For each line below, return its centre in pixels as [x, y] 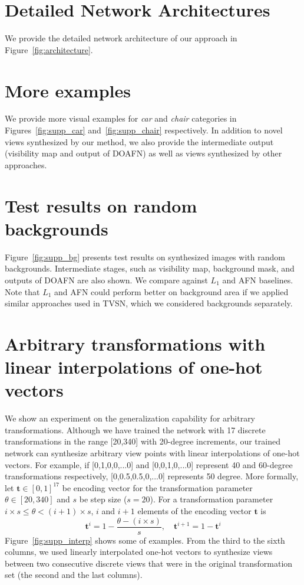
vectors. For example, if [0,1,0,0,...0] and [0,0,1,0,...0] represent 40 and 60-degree [149, 464]
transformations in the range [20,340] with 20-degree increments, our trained [143, 441]
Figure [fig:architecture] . [49, 49]
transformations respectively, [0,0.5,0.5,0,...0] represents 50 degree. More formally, [152, 476]
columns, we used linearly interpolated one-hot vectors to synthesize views [139, 552]
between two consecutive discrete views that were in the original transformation [149, 563]
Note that [22, 291]
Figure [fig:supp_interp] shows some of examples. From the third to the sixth [145, 540]
